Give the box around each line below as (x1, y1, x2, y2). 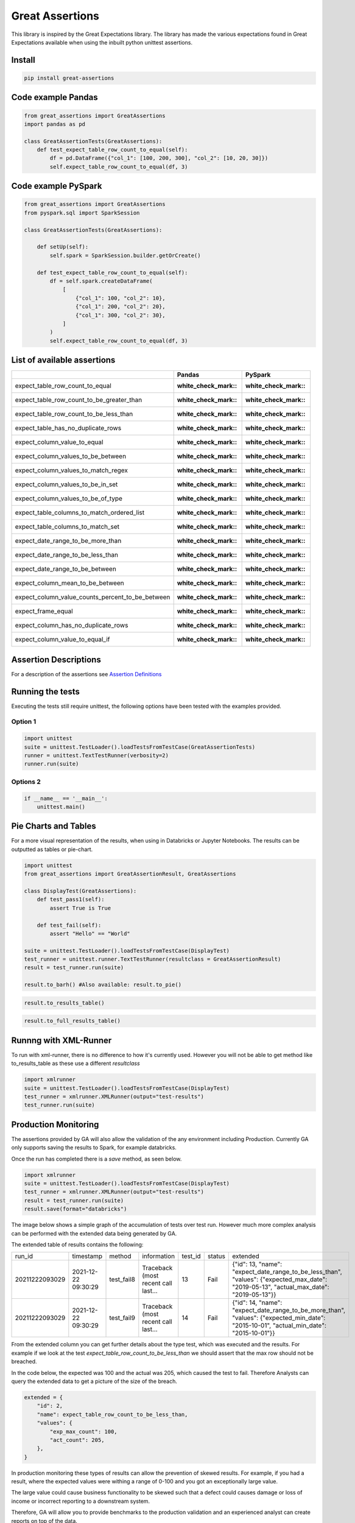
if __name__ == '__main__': (24, 795, 108, 802)
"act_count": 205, (49, 1436, 105, 1443)
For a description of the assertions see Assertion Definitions (11, 670, 162, 677)
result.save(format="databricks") (24, 1206, 127, 1212)
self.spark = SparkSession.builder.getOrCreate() (49, 252, 201, 259)
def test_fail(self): (37, 922, 102, 928)
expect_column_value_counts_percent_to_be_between (15, 593, 170, 601)
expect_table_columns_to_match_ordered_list (15, 509, 145, 517)
